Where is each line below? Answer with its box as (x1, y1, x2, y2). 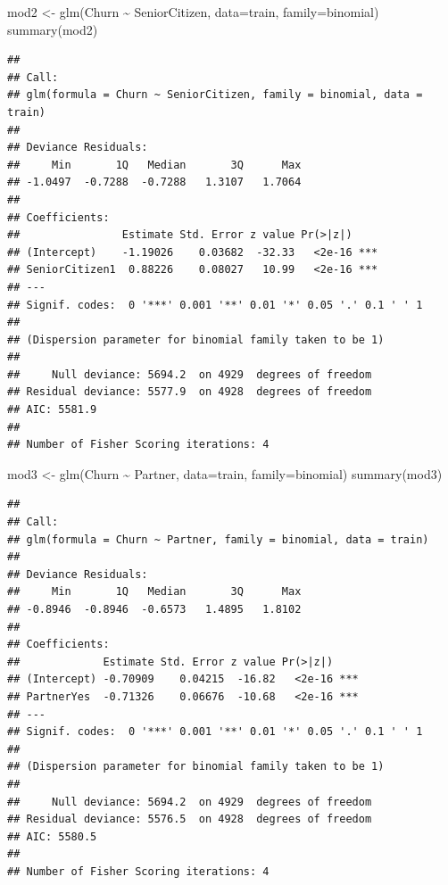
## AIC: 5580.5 (7, 830, 97, 843)
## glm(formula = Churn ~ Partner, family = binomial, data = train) (7, 533, 429, 546)
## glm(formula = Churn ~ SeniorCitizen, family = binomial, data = (7, 88, 423, 102)
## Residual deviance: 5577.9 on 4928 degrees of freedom (7, 385, 372, 399)
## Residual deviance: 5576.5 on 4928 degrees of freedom (7, 813, 372, 826)
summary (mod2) (7, 20, 98, 38)
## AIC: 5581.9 (7, 403, 97, 417)
